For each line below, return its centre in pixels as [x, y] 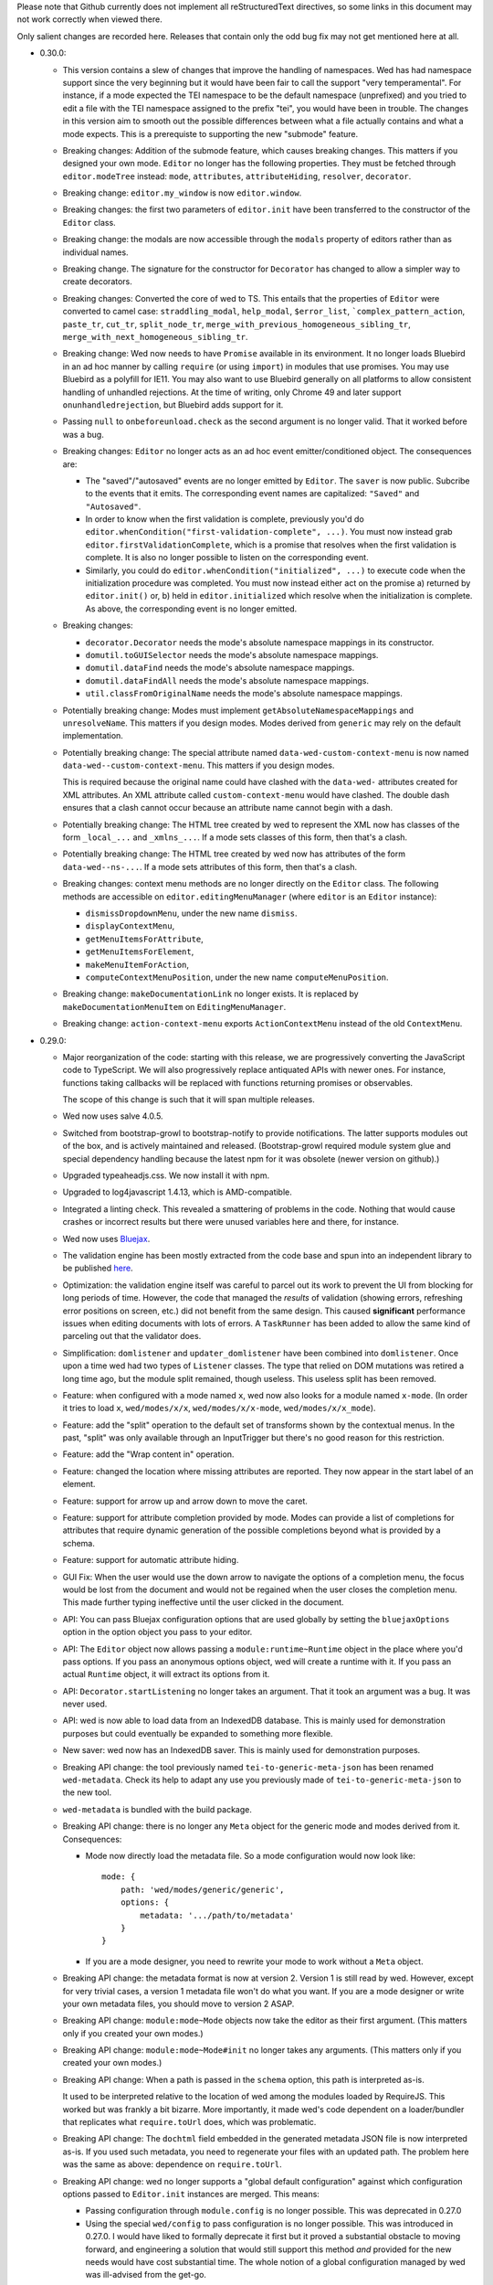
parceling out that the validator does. [132, 1336]
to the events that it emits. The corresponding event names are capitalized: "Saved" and [252, 494]
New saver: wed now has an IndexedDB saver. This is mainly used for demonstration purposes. [241, 1750]
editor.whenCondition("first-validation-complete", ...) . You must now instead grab [269, 532]
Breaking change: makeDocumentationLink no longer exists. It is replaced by [211, 994]
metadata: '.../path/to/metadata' [217, 1915]
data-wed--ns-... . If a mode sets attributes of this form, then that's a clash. [210, 866]
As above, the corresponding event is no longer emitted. [191, 609]
